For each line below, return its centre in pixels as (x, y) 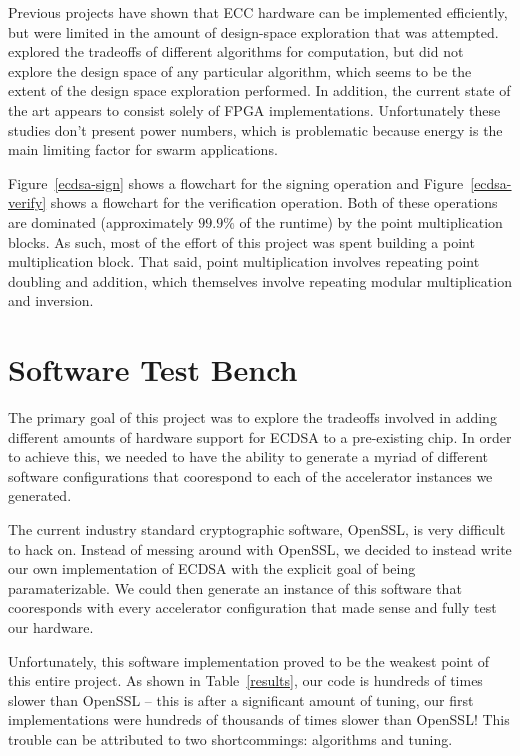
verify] (27, 202)
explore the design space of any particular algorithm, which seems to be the (240, 70)
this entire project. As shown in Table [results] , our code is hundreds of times (245, 680)
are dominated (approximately (101, 221)
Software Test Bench (153, 369)
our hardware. (51, 626)
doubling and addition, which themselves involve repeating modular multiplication (260, 280)
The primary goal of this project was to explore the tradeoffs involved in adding (252, 417)
